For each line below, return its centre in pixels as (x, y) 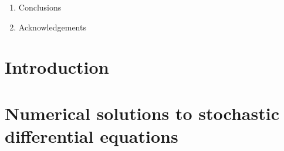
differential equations (92, 135)
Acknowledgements (52, 27)
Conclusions (40, 7)
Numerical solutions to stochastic (142, 113)
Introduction (57, 67)
